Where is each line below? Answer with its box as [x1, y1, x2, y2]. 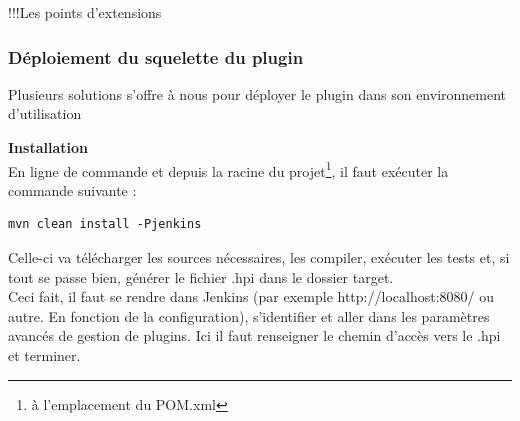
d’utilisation [8, 103, 82, 124]
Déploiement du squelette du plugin [8, 44, 304, 69]
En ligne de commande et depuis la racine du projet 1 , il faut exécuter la [8, 157, 449, 181]
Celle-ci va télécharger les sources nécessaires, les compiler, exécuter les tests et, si [8, 247, 510, 268]
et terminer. [8, 345, 81, 365]
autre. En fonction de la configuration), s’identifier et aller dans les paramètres [8, 305, 490, 326]
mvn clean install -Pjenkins [8, 217, 202, 232]
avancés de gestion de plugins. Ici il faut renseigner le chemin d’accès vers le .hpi [8, 325, 501, 346]
